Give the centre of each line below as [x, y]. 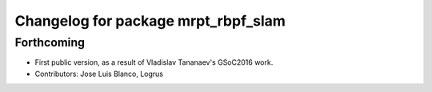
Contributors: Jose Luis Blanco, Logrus [99, 74]
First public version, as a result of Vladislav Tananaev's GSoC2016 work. [154, 62]
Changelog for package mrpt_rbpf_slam [150, 21]
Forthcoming [50, 42]
